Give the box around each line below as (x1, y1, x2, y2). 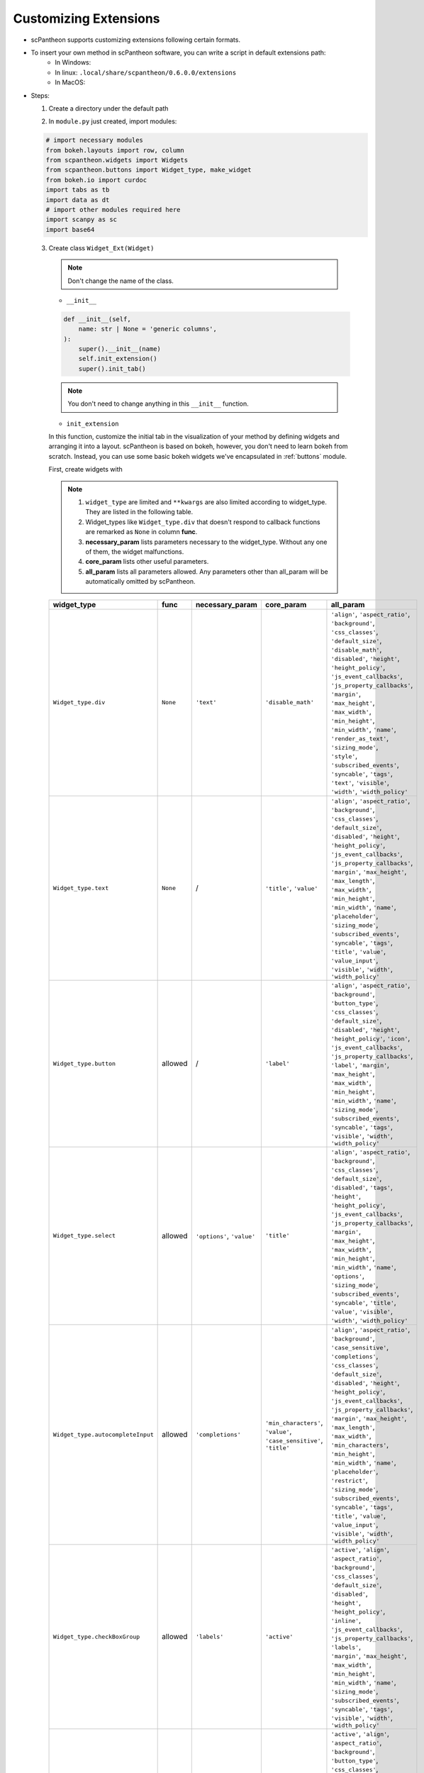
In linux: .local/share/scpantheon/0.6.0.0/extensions (55, 68, 237, 77)
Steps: (30, 91, 50, 99)
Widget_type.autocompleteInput (52, 1430, 154, 1438)
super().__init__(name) (78, 345, 161, 353)
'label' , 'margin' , (330, 1060, 390, 1069)
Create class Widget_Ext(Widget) (48, 243, 155, 252)
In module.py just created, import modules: (48, 117, 177, 126)
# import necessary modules (45, 136, 143, 145)
